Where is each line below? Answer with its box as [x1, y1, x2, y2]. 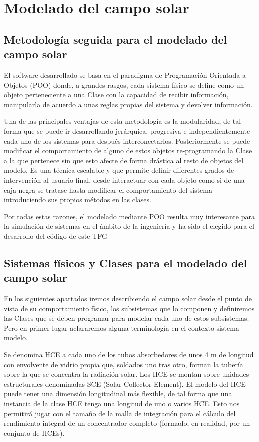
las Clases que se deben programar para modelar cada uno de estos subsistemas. [4, 313, 249, 323]
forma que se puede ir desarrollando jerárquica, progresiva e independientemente [4, 125, 250, 136]
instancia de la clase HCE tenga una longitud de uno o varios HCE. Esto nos [4, 398, 240, 408]
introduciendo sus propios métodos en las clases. [4, 194, 151, 205]
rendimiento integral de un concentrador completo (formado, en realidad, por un [4, 418, 250, 428]
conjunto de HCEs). [4, 427, 65, 438]
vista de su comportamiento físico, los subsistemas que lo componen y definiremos [4, 303, 255, 313]
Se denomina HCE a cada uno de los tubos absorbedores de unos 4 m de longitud [4, 349, 254, 360]
